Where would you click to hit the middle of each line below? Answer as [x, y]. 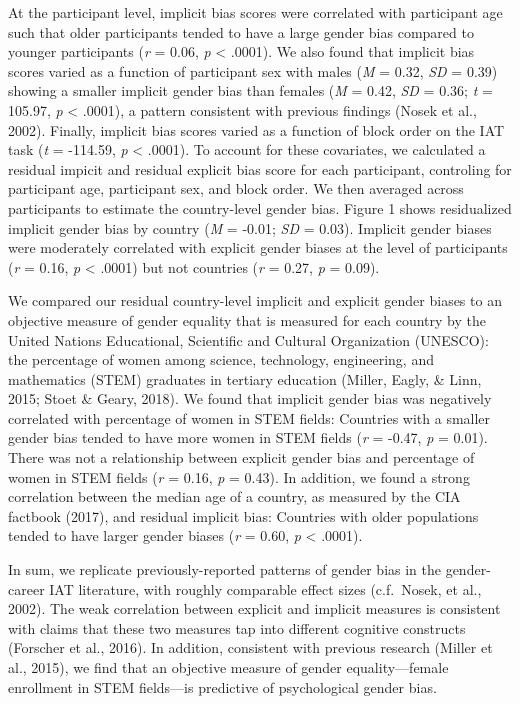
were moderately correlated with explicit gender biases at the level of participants [258, 247]
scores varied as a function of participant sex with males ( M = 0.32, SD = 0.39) [253, 70]
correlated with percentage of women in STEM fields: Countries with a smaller [249, 417]
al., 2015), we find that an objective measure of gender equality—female [228, 667]
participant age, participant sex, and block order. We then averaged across [236, 188]
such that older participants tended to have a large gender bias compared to [241, 31]
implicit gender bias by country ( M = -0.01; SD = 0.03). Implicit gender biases [250, 227]
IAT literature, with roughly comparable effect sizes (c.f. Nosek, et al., [265, 588]
